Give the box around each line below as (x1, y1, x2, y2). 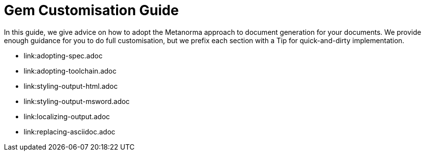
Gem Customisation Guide (4, 2, 179, 19)
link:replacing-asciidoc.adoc (24, 127, 116, 136)
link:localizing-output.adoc (24, 112, 110, 121)
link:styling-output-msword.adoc (24, 97, 130, 105)
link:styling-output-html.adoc (24, 81, 118, 90)
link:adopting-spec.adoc (24, 51, 103, 60)
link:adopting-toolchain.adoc (24, 66, 117, 75)
